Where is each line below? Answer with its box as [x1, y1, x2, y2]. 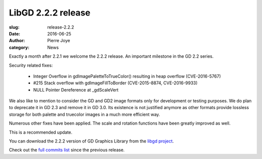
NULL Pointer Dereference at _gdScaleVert [33, 87, 119, 93]
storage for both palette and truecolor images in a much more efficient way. [9, 111, 160, 117]
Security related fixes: [9, 62, 53, 68]
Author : [9, 38, 25, 44]
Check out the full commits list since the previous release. [9, 147, 125, 153]
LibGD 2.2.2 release [9, 7, 91, 18]
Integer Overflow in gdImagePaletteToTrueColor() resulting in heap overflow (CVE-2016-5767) [33, 73, 221, 79]
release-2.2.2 [47, 24, 74, 30]
